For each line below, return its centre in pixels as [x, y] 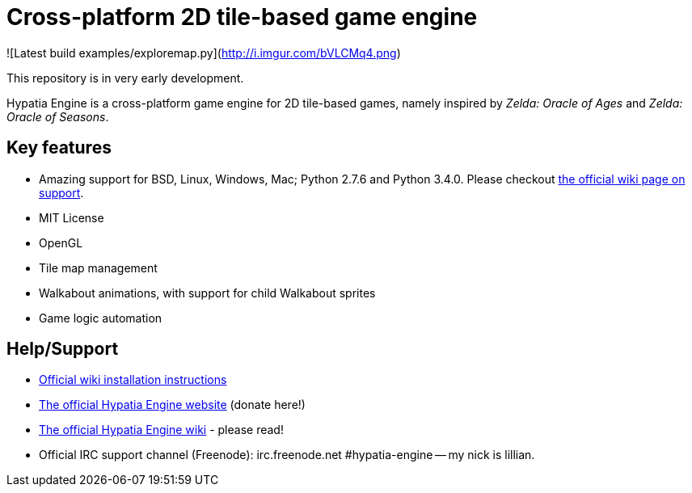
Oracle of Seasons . [58, 116]
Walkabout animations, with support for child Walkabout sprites [207, 293]
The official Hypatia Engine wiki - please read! [161, 430]
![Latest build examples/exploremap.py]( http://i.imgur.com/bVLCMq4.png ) [204, 53]
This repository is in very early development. [125, 78]
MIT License [72, 217]
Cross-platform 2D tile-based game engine [242, 17]
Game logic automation [101, 318]
